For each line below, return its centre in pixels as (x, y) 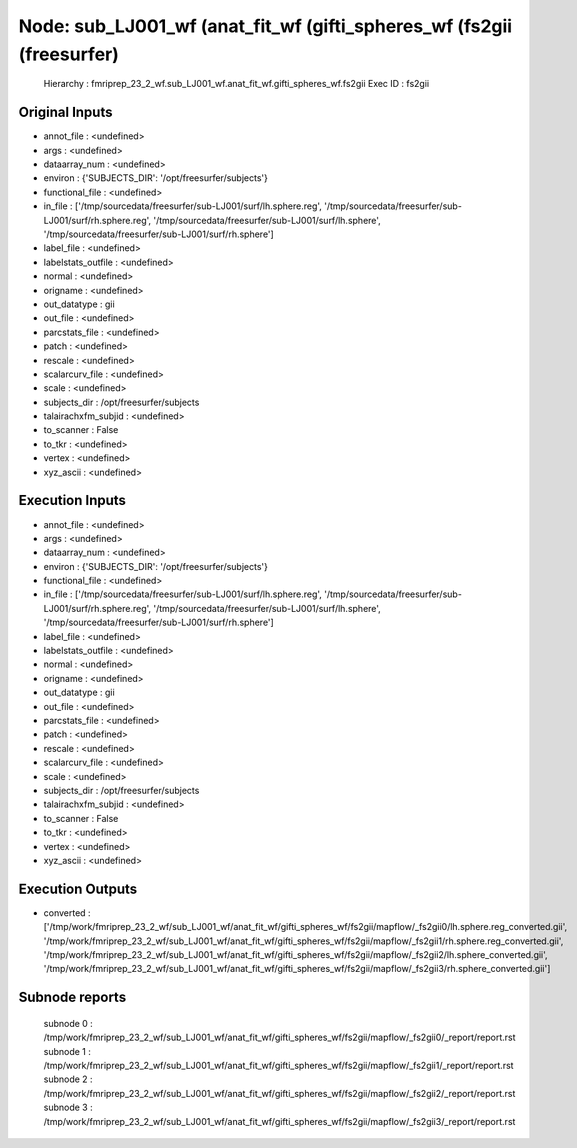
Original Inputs (65, 112)
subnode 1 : (67, 1051)
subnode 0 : (68, 1023)
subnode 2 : (68, 1079)
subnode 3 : (68, 1107)
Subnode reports (72, 997)
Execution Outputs (78, 888)
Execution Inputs (72, 500)
